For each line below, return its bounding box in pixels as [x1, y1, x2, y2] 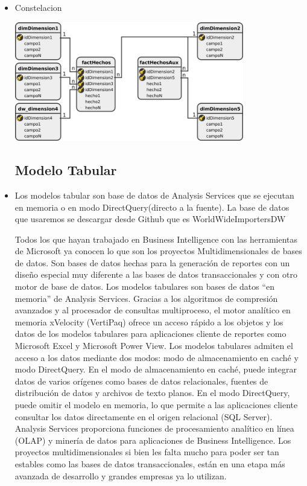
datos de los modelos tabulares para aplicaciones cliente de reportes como [14, 327, 286, 340]
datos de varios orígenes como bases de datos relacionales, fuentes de [14, 374, 268, 387]
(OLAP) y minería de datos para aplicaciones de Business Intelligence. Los [14, 433, 291, 446]
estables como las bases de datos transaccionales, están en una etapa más [14, 457, 285, 470]
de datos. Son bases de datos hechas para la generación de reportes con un [14, 256, 290, 269]
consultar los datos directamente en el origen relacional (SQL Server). [14, 410, 273, 423]
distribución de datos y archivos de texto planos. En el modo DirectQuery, [14, 386, 290, 399]
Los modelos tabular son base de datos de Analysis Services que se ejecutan [14, 188, 294, 201]
